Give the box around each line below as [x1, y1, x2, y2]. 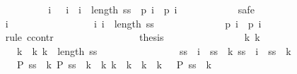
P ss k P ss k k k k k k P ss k [16, 57, 211, 72]
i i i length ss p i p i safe [48, 2, 255, 16]
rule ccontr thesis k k [5, 30, 260, 44]
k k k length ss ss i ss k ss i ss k [16, 43, 291, 58]
